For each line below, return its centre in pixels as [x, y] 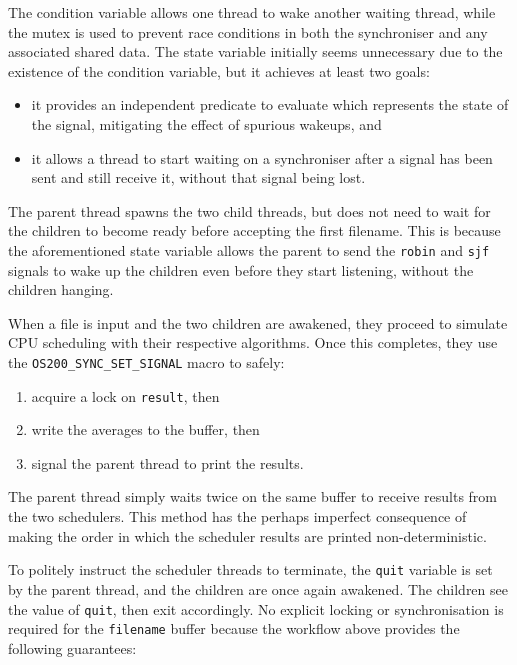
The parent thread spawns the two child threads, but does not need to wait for [249, 210]
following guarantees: [72, 647]
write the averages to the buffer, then [145, 429]
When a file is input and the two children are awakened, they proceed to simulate [258, 322]
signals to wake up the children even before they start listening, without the [241, 269]
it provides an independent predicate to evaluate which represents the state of [270, 104]
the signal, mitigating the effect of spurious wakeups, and [206, 123]
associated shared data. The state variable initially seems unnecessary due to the [255, 51]
